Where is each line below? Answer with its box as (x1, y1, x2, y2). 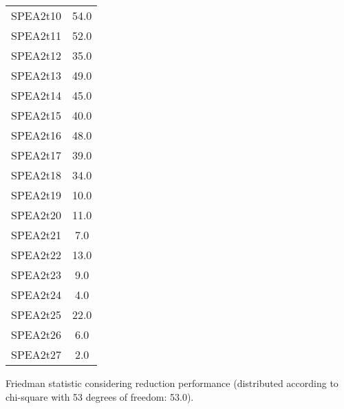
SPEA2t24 (11, 287, 61, 302)
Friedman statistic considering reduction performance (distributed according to (6, 376, 338, 390)
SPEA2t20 (11, 207, 61, 223)
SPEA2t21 (11, 227, 61, 243)
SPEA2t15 (11, 107, 61, 123)
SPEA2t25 (11, 307, 61, 322)
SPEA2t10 (11, 8, 61, 23)
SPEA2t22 (11, 247, 61, 263)
